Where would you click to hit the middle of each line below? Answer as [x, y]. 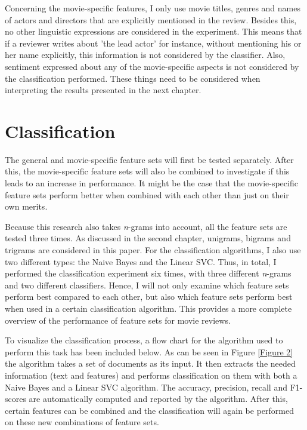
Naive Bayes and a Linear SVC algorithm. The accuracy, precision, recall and [146, 387]
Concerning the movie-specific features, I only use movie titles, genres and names [153, 8]
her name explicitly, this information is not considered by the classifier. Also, [145, 55]
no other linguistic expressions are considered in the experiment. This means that [153, 31]
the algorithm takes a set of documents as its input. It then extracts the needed [150, 363]
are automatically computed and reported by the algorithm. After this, [158, 399]
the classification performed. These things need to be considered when [133, 78]
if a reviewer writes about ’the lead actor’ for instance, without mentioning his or [153, 43]
